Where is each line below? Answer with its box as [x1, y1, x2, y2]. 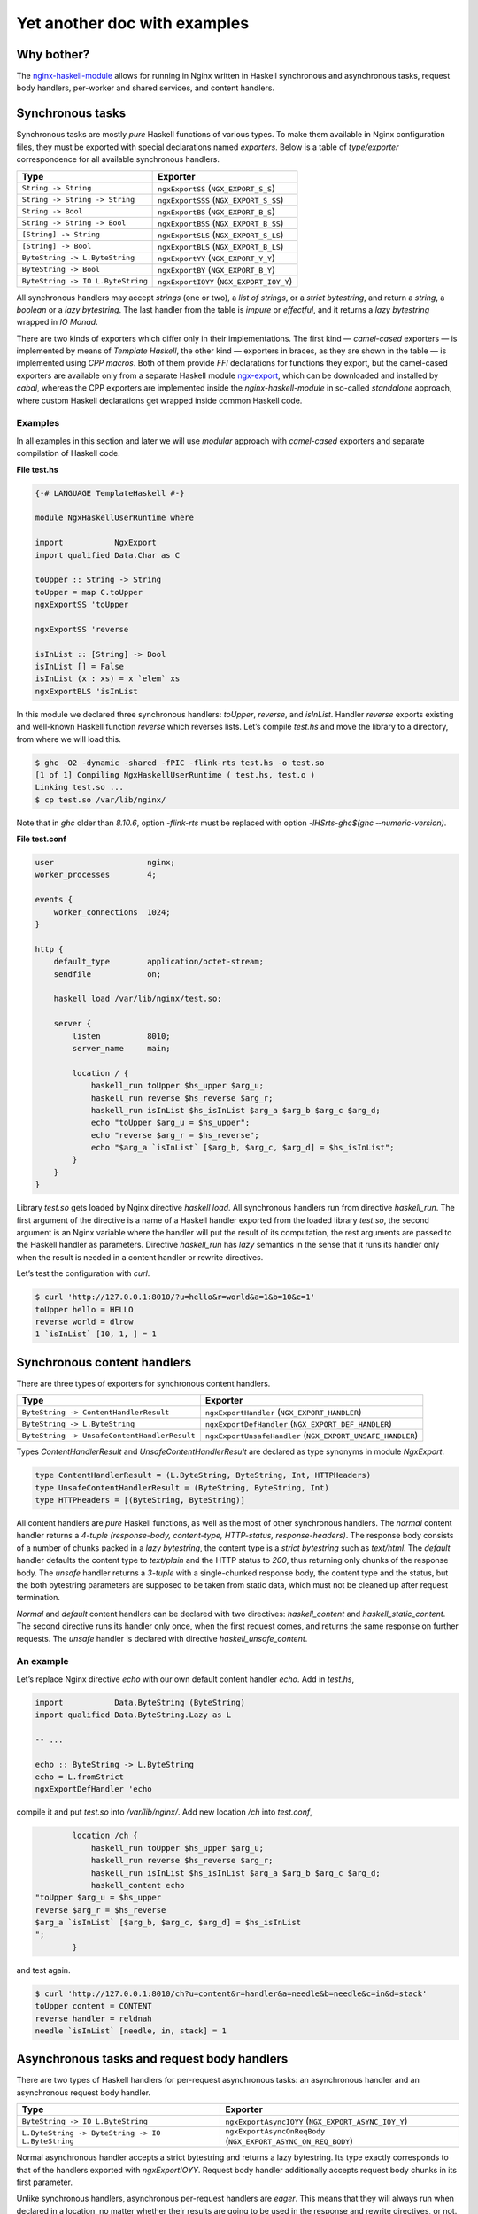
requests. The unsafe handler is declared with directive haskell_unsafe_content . [16, 1633, 308, 1644]
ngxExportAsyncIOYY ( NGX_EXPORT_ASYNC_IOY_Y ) [225, 2115, 408, 2127]
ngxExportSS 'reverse [35, 624, 129, 634]
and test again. [16, 1964, 71, 1975]
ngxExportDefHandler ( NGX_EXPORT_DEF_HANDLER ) [204, 1418, 393, 1430]
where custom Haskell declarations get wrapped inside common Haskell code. [16, 395, 303, 406]
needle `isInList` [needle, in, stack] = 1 [35, 2025, 227, 2036]
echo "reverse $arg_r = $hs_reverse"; [90, 1130, 260, 1140]
